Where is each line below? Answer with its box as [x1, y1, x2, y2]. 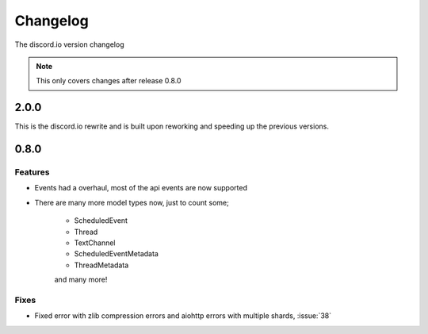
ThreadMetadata [74, 260, 129, 270]
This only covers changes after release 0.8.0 [36, 76, 182, 86]
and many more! [54, 274, 108, 285]
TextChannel [74, 238, 116, 248]
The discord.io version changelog [14, 40, 124, 49]
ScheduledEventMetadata [74, 249, 159, 259]
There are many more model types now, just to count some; [34, 198, 229, 207]
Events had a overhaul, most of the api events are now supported [34, 183, 247, 193]
